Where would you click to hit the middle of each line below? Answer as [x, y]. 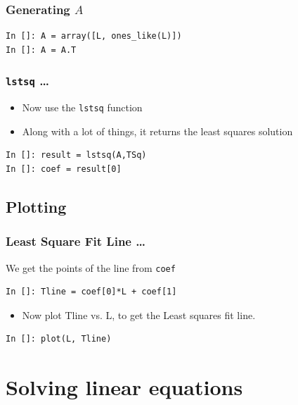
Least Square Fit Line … [76, 241]
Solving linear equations [124, 387]
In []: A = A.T [41, 50]
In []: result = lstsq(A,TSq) [76, 155]
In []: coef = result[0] [64, 169]
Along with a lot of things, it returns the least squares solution [157, 131]
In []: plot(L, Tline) [59, 339]
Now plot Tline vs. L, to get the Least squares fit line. [139, 314]
